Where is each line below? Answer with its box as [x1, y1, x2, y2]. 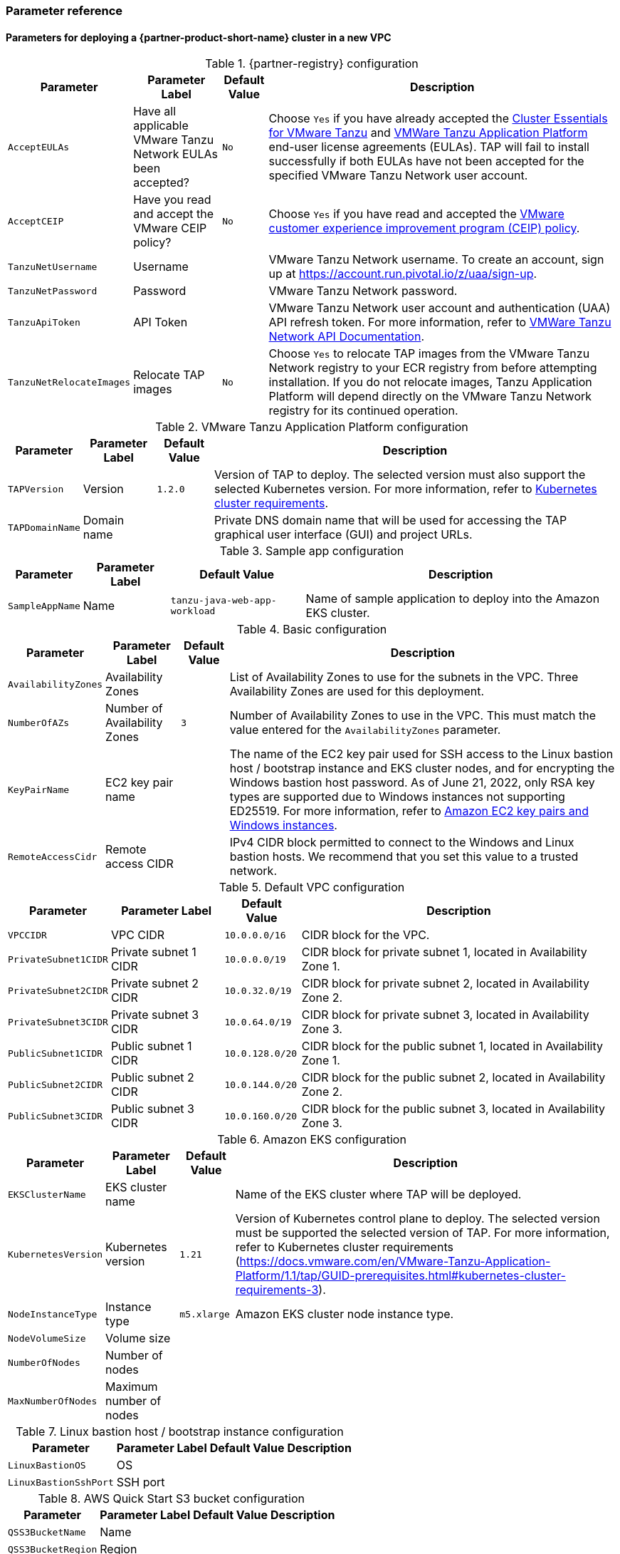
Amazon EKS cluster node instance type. [235, 1307, 454, 1322]
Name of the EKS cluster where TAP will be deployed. [235, 1187, 522, 1202]
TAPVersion [8, 483, 64, 494]
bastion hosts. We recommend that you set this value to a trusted [229, 849, 579, 864]
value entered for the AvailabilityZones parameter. [229, 722, 501, 737]
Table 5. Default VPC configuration [219, 880, 405, 895]
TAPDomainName [8, 522, 80, 533]
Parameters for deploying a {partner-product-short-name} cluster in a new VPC [6, 31, 392, 43]
